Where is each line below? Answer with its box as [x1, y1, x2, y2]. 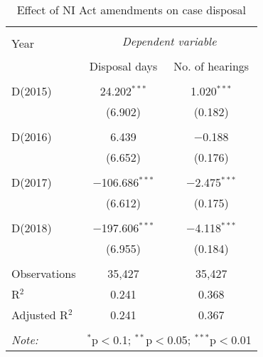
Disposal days [89, 58, 158, 74]
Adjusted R [11, 306, 68, 323]
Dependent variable [122, 33, 217, 49]
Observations [11, 265, 76, 281]
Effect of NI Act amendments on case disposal [16, 1, 246, 18]
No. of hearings [173, 58, 249, 74]
